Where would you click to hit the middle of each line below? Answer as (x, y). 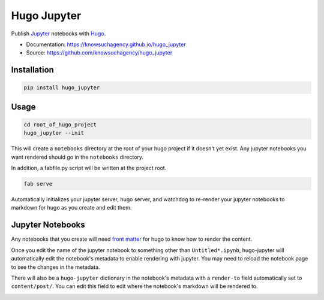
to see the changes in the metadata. (55, 267)
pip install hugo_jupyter (62, 88)
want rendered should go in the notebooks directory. (77, 157)
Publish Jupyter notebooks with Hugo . (58, 34)
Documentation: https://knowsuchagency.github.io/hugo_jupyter (106, 44)
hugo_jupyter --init (54, 133)
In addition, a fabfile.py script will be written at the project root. (89, 168)
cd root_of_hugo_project (60, 125)
